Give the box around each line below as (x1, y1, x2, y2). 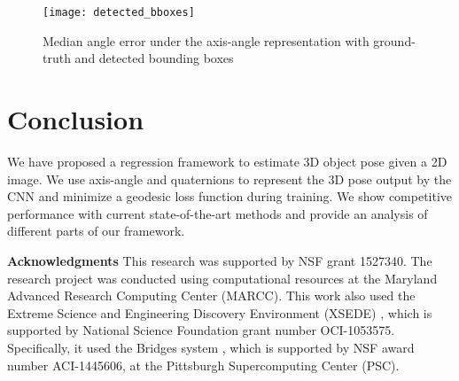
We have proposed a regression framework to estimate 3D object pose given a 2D (7, 152, 447, 170)
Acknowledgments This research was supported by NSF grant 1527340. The (7, 251, 432, 269)
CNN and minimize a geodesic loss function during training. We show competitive (7, 187, 453, 206)
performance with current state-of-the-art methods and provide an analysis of (7, 204, 428, 222)
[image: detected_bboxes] (43, 6, 195, 19)
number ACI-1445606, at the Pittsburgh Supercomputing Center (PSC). (7, 355, 400, 374)
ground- (373, 31, 416, 50)
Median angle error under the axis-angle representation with (43, 31, 370, 50)
